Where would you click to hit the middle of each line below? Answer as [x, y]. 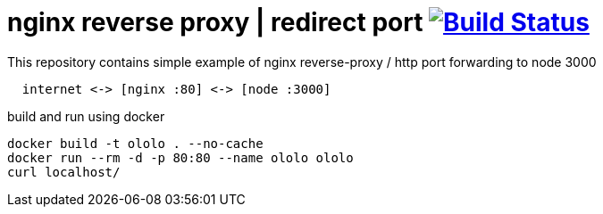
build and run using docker [86, 116]
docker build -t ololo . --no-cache [135, 143]
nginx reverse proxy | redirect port [215, 22]
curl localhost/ [64, 172]
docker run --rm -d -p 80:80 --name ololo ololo [180, 157]
